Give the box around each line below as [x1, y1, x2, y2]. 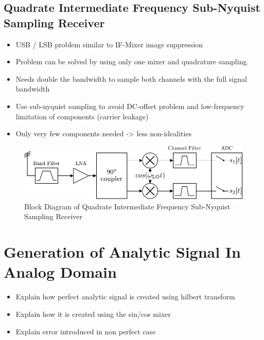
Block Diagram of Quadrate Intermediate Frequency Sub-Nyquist [24, 201, 231, 211]
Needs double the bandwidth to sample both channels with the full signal [15, 73, 247, 84]
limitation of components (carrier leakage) [15, 111, 149, 121]
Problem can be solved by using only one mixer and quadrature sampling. [15, 56, 249, 67]
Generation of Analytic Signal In [4, 241, 241, 262]
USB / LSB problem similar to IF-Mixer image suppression [15, 39, 203, 49]
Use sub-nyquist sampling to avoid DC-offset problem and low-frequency [15, 100, 244, 111]
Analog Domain [4, 261, 117, 282]
